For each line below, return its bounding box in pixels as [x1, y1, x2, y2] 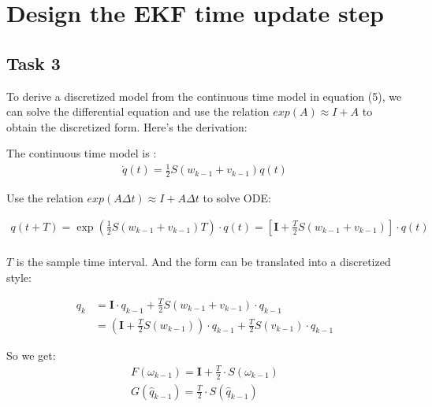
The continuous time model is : [6, 145, 157, 161]
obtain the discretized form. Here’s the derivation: [6, 118, 248, 135]
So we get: [6, 346, 56, 363]
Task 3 [6, 50, 61, 75]
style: [6, 268, 32, 285]
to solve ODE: [203, 190, 271, 206]
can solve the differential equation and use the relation [6, 103, 270, 120]
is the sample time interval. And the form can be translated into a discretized [16, 253, 391, 269]
